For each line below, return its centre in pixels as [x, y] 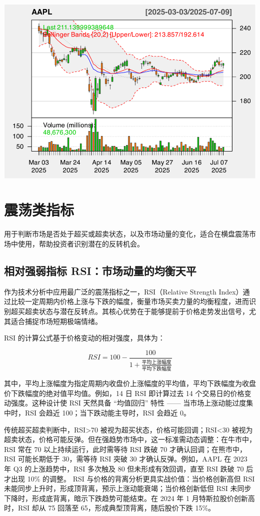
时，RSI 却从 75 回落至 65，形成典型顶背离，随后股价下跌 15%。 [110, 508]
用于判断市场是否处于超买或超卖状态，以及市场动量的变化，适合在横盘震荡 [126, 234]
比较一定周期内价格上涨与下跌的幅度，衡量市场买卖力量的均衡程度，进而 [130, 301]
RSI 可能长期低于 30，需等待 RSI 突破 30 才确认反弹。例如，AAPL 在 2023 [126, 459]
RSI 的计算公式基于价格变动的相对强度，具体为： [84, 338]
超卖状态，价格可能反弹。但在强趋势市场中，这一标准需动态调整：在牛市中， [130, 439]
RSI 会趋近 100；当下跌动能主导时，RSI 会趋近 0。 [107, 413]
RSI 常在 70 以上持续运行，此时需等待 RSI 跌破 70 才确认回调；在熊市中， [125, 449]
